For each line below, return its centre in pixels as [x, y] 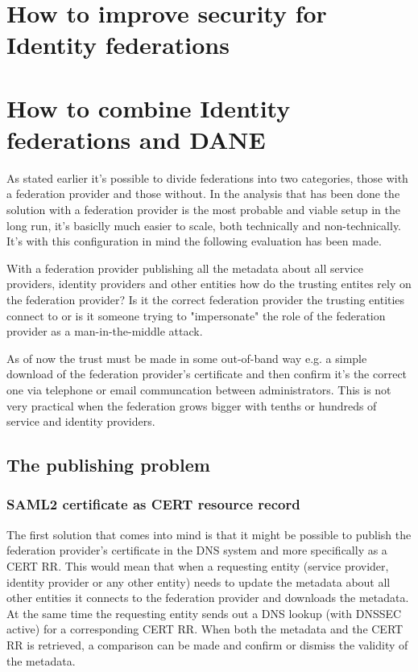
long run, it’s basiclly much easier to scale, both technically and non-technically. [204, 225]
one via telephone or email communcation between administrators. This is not [199, 390]
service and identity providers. [81, 421]
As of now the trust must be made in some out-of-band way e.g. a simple [187, 358]
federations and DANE [136, 139]
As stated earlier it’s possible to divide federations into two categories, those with [207, 177]
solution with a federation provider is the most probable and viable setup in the [203, 210]
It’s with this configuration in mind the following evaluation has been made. [194, 241]
